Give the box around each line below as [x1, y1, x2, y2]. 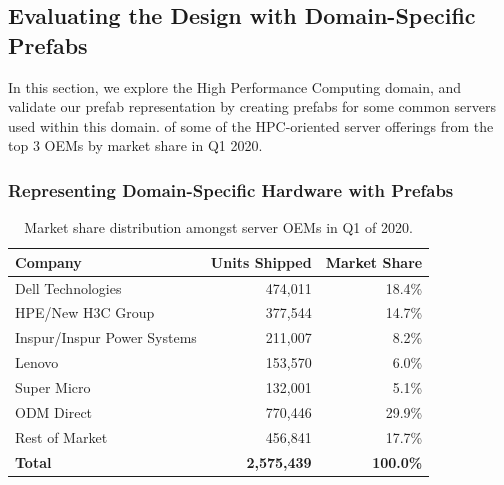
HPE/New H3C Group [15, 302, 155, 323]
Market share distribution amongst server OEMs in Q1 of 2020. [24, 217, 413, 238]
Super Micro [15, 377, 91, 397]
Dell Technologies [15, 277, 122, 298]
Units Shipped [210, 251, 312, 272]
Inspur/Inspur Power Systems [15, 327, 197, 348]
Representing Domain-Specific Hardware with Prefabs [8, 177, 454, 202]
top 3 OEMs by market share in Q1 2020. [8, 135, 263, 156]
